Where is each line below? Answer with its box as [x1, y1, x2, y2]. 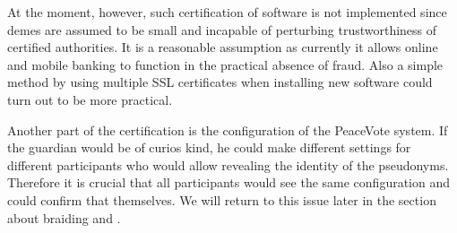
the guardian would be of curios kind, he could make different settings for [7, 138, 411, 157]
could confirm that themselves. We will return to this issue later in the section [7, 190, 436, 209]
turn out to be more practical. [7, 90, 173, 108]
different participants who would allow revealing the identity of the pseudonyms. [7, 155, 449, 174]
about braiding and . [7, 208, 121, 227]
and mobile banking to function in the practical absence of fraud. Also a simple [7, 55, 444, 73]
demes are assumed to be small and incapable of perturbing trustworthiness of [7, 20, 437, 39]
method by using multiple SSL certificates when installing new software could [7, 73, 433, 91]
